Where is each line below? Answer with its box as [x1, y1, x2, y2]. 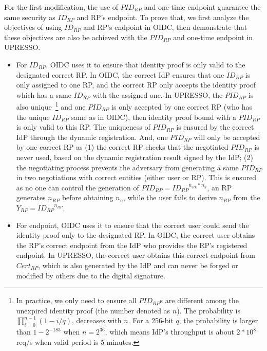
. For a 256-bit [128, 315, 174, 326]
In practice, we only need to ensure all [16, 295, 137, 306]
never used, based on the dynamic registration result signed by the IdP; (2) [16, 151, 253, 162]
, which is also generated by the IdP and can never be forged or [38, 259, 238, 270]
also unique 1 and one [16, 100, 86, 112]
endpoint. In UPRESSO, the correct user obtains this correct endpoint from [16, 250, 255, 260]
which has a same [16, 89, 71, 100]
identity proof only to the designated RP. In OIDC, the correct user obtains [16, 230, 255, 240]
